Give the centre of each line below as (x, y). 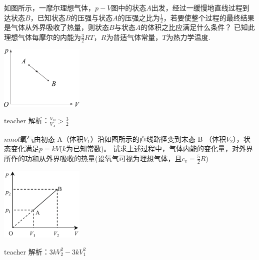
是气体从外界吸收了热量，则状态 (56, 27)
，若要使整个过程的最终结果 (209, 17)
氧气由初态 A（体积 (51, 138)
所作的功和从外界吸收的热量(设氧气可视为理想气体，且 (93, 158)
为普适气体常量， (134, 37)
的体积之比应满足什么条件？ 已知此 (198, 27)
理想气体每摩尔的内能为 (42, 37)
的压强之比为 (139, 17)
